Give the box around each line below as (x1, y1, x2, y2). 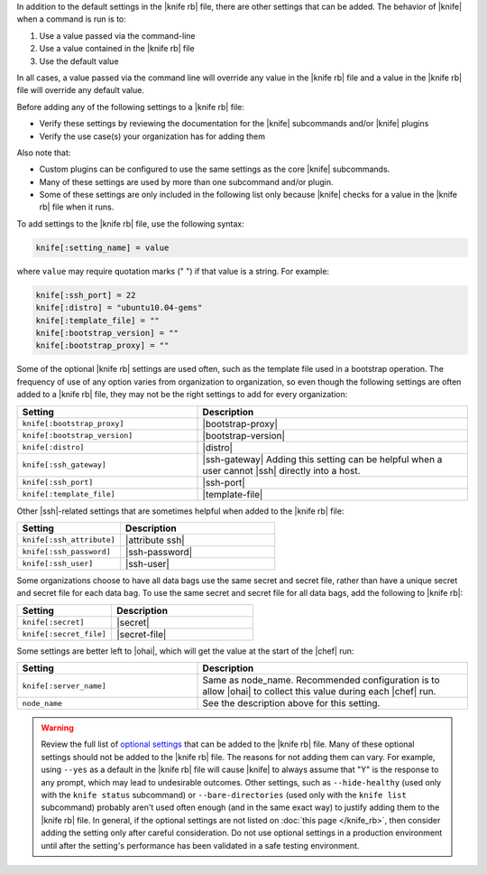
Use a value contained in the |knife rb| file (39, 43, 195, 54)
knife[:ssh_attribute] (22, 535, 116, 545)
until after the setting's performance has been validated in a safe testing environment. (41, 840, 360, 851)
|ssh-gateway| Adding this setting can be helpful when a (202, 452, 443, 465)
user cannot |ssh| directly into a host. (202, 464, 361, 477)
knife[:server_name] (22, 681, 107, 691)
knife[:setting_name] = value (35, 242, 170, 253)
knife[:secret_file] (22, 629, 107, 639)
